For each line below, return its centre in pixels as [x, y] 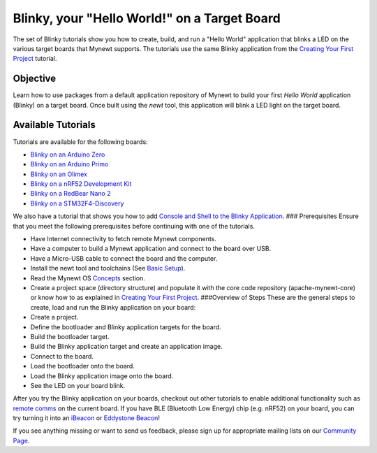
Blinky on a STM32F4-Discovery [77, 203]
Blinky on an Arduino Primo [69, 164]
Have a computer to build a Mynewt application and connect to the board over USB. [151, 249]
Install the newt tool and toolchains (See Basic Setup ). [108, 268]
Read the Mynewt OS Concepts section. [88, 278]
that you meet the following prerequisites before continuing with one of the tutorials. [134, 226]
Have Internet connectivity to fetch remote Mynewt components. [123, 239]
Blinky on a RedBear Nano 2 [71, 194]
